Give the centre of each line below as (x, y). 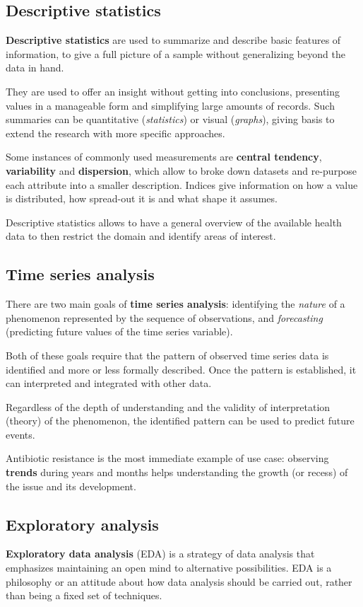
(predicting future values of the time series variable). (119, 331)
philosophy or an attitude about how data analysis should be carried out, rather (179, 581)
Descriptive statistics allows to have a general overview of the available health (174, 222)
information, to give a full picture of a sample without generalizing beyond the (175, 53)
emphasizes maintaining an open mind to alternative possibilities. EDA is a (169, 568)
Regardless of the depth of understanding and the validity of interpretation (168, 406)
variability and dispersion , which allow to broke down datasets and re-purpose (181, 170)
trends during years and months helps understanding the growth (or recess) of (177, 472)
